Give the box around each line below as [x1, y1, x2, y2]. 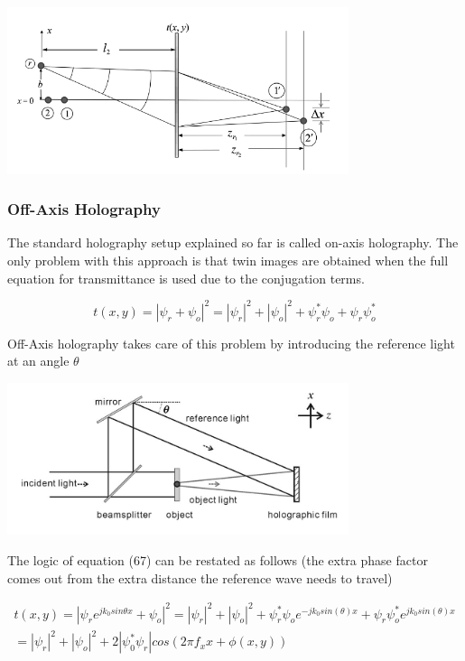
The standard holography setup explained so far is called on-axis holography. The [7, 233, 459, 252]
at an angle [7, 351, 70, 370]
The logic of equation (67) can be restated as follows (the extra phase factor [7, 550, 428, 569]
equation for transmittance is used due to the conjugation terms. [7, 268, 365, 287]
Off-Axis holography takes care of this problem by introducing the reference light [7, 333, 455, 352]
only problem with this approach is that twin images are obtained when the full [7, 251, 449, 270]
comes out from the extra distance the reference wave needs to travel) [7, 568, 393, 587]
